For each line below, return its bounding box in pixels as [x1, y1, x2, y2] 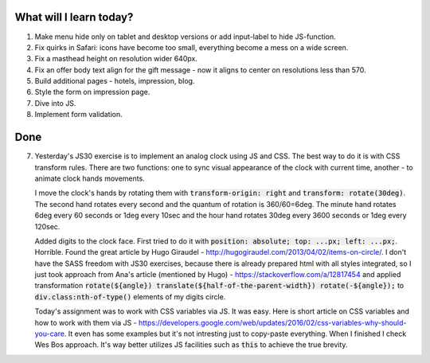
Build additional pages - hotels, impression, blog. [34, 76, 195, 86]
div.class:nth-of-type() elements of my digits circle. [34, 291, 226, 302]
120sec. [34, 221, 61, 231]
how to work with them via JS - [34, 318, 137, 327]
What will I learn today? [14, 10, 134, 24]
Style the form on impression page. [34, 88, 150, 97]
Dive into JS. [34, 98, 76, 107]
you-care [34, 329, 65, 338]
